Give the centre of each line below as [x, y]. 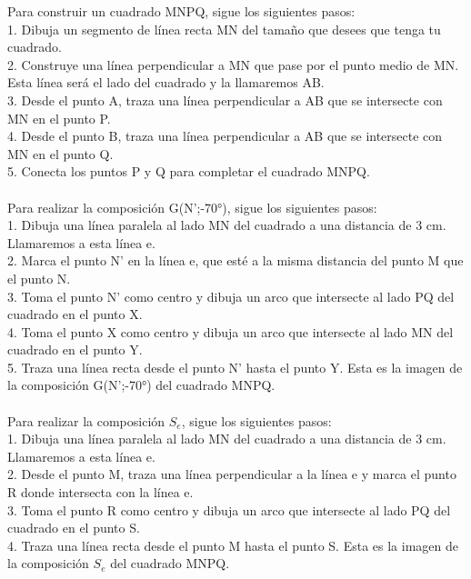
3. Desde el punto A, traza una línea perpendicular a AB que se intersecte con [225, 100]
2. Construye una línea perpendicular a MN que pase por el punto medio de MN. [233, 64]
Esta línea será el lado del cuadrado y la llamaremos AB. [166, 82]
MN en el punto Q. [60, 153]
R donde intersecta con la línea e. [100, 492]
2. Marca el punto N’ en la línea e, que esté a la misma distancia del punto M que [235, 260]
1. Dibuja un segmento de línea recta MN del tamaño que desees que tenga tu [224, 29]
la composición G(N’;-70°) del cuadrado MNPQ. [141, 385]
